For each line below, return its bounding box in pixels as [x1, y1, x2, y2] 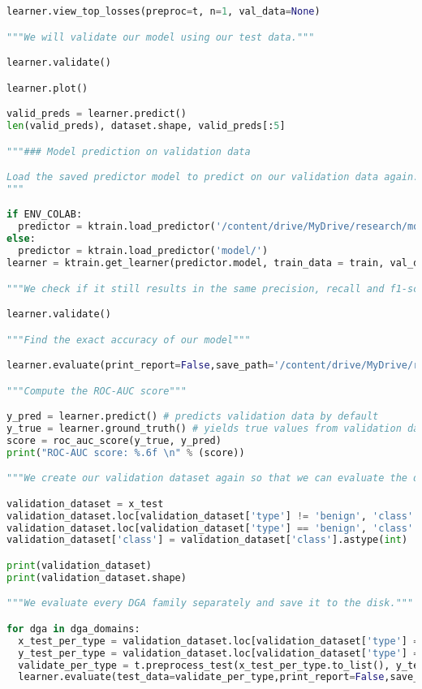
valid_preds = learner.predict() [6, 108, 187, 120]
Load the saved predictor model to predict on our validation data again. [6, 171, 420, 183]
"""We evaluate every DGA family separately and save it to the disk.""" [6, 597, 414, 609]
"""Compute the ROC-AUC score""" [6, 385, 187, 397]
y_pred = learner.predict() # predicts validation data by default [6, 411, 379, 423]
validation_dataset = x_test [6, 497, 164, 510]
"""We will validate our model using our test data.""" [6, 31, 315, 43]
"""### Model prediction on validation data [6, 145, 251, 157]
